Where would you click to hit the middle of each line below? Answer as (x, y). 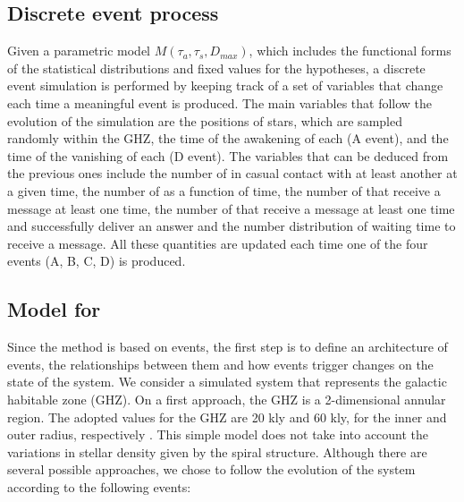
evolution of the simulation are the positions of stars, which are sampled (205, 120)
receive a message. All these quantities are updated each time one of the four (218, 243)
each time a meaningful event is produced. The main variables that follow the (220, 102)
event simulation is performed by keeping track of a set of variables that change (225, 85)
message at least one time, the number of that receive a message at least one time (231, 208)
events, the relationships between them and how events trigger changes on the (220, 364)
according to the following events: (99, 486)
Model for (54, 309)
